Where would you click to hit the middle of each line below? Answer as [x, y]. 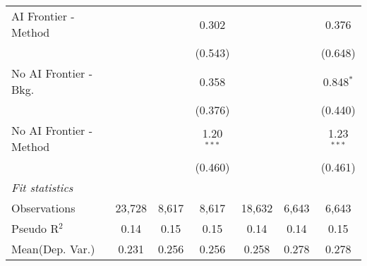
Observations [43, 208]
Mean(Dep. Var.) [53, 249]
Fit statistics [42, 187]
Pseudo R [35, 228]
